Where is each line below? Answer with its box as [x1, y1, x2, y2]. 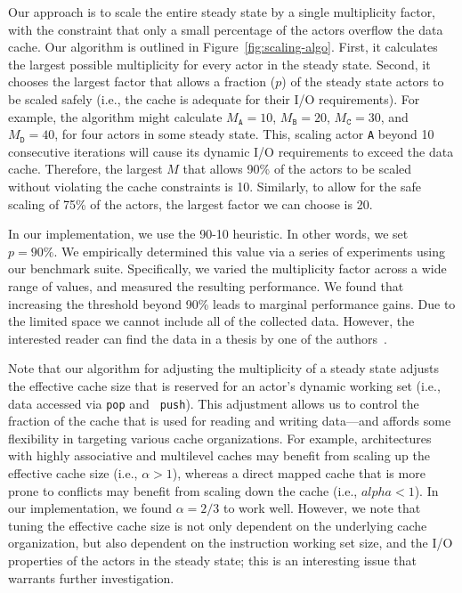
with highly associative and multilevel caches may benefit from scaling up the [8, 446, 430, 465]
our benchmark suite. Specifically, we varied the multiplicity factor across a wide [8, 259, 447, 278]
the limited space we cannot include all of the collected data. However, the [8, 312, 415, 330]
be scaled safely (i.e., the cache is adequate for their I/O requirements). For [8, 89, 420, 108]
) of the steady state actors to [281, 72, 444, 91]
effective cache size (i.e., [8, 463, 138, 482]
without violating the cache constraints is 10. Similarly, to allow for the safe [8, 177, 421, 195]
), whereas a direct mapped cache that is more [172, 463, 426, 482]
